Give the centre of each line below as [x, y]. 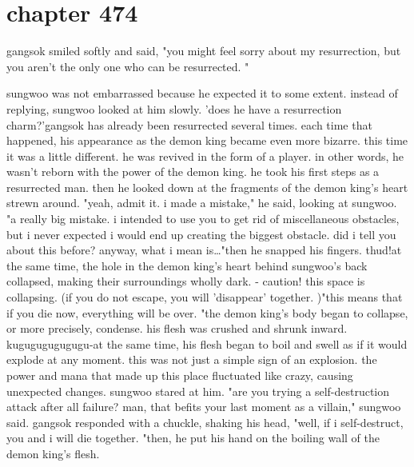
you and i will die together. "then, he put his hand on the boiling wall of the [193, 438]
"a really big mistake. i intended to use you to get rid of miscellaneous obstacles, [203, 219]
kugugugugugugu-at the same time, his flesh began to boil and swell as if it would [207, 343]
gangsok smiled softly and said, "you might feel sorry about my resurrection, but [204, 51]
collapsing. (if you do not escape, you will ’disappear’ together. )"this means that [205, 297]
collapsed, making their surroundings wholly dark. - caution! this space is [186, 281]
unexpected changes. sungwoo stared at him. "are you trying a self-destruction [198, 391]
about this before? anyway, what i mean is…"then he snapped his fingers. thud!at [204, 250]
